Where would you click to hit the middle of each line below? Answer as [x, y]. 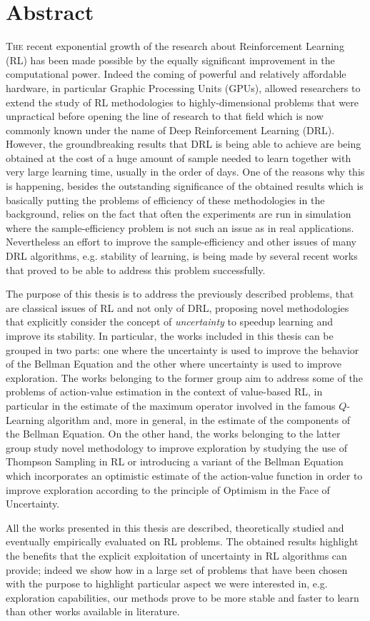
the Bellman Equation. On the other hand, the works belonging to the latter [173, 434]
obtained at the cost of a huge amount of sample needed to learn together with [179, 157]
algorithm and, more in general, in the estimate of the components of [199, 419]
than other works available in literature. [93, 611]
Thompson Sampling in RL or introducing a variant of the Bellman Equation [175, 461]
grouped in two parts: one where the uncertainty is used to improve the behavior [182, 349]
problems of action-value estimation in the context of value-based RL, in [164, 392]
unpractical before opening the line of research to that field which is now [165, 116]
